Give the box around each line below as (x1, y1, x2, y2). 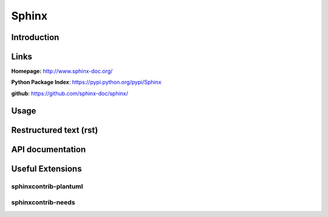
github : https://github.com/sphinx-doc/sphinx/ (11, 90, 129, 97)
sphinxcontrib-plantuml (11, 182, 83, 190)
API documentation (11, 144, 86, 155)
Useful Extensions (11, 164, 82, 174)
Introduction (11, 32, 60, 42)
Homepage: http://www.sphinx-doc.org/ (11, 67, 113, 75)
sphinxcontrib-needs (11, 198, 75, 207)
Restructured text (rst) (11, 125, 98, 135)
